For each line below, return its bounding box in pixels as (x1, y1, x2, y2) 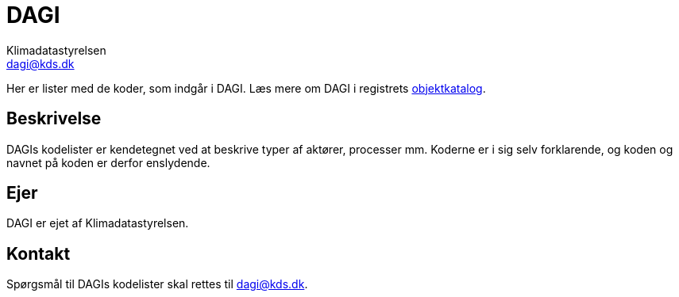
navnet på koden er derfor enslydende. (6, 155, 210, 169)
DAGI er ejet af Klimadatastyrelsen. (6, 216, 189, 230)
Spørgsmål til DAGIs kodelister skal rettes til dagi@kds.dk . (6, 277, 308, 291)
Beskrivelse (6, 109, 102, 129)
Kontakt (6, 243, 71, 264)
